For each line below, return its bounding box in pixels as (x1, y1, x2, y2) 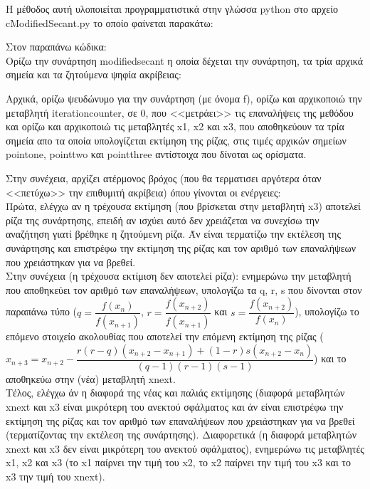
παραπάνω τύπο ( (6, 304, 78, 319)
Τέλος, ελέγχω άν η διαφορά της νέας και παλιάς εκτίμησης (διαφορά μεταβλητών (6, 385, 345, 400)
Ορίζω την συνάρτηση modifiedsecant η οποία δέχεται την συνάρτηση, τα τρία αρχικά (6, 53, 364, 68)
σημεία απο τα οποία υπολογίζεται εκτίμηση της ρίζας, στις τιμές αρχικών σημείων (6, 132, 347, 147)
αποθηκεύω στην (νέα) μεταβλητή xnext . (6, 371, 176, 386)
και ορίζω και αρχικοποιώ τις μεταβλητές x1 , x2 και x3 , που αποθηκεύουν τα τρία (6, 119, 344, 134)
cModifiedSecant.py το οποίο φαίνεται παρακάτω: (6, 15, 213, 30)
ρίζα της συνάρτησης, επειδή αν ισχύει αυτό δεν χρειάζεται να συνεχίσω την (6, 212, 319, 227)
